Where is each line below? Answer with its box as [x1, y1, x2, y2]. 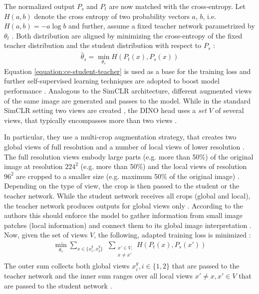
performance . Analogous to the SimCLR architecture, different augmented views [4, 85, 252, 96]
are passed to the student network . [4, 280, 112, 290]
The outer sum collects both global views [4, 260, 130, 270]
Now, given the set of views [4, 229, 88, 240]
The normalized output [4, 1, 75, 11]
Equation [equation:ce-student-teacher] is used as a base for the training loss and [4, 65, 251, 76]
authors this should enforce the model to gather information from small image [4, 210, 243, 220]
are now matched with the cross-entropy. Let [109, 1, 246, 11]
